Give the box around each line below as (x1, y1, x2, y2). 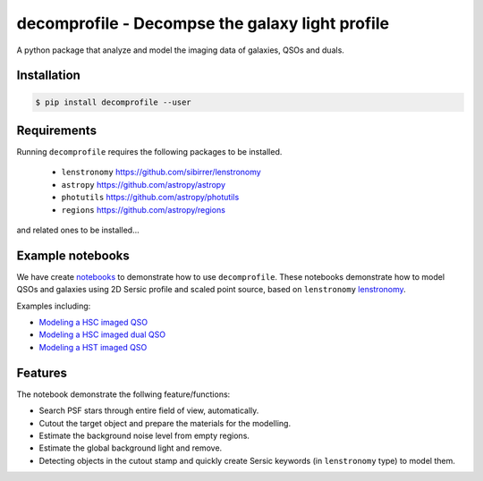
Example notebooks (16, 248, 130, 263)
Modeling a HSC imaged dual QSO (38, 329, 165, 340)
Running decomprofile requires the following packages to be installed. (16, 147, 283, 157)
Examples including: (16, 300, 91, 311)
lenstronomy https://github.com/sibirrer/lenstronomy (61, 166, 261, 178)
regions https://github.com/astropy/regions (61, 204, 225, 215)
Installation (16, 68, 80, 83)
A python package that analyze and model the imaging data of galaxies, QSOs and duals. (16, 45, 344, 55)
